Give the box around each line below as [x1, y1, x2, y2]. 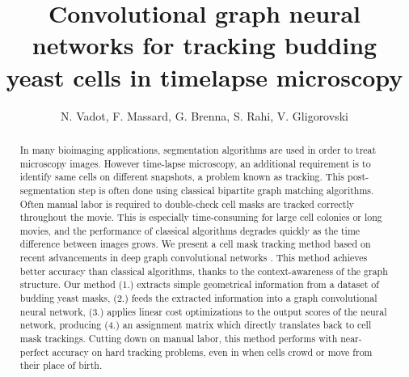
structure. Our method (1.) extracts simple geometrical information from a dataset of [19, 277, 379, 291]
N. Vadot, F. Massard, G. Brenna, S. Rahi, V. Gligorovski [61, 107, 348, 124]
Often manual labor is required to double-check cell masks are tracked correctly [19, 197, 355, 210]
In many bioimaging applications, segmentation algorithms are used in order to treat [19, 142, 377, 156]
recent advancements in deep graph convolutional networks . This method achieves [19, 251, 368, 265]
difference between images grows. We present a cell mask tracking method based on [19, 237, 371, 251]
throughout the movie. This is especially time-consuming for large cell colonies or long [19, 210, 382, 224]
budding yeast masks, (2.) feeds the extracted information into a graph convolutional [19, 291, 377, 305]
